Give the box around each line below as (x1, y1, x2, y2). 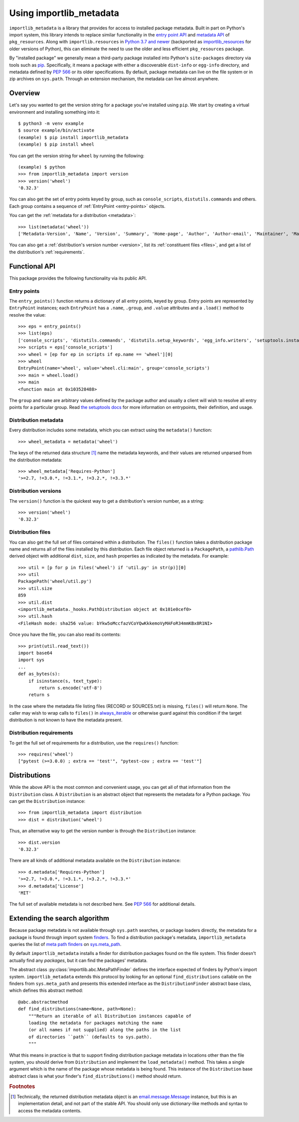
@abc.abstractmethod (18, 999, 68, 1005)
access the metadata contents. (18, 1108, 82, 1114)
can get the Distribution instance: (9, 798, 86, 804)
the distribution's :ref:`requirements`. (9, 249, 85, 255)
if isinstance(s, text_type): (28, 678, 102, 684)
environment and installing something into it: (9, 109, 101, 115)
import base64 (18, 650, 52, 656)
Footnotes (9, 1083, 35, 1090)
